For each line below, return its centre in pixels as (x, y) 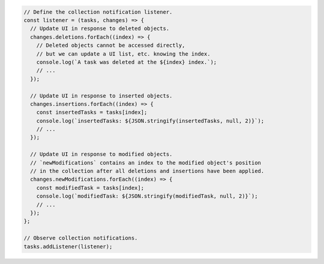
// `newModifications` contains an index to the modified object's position (145, 163)
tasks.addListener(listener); (68, 246)
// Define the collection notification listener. (98, 12)
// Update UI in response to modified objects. (101, 154)
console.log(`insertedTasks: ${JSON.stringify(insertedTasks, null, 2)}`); (150, 121)
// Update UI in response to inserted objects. (101, 95)
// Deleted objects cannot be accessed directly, (111, 45)
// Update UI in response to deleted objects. (100, 29)
